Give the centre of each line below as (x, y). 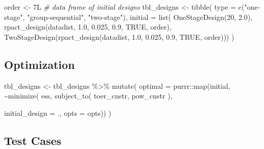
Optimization (40, 64)
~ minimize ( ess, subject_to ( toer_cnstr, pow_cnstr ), (88, 96)
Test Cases (33, 140)
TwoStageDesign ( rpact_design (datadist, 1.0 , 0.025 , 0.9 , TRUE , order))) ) (119, 36)
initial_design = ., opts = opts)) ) (58, 113)
